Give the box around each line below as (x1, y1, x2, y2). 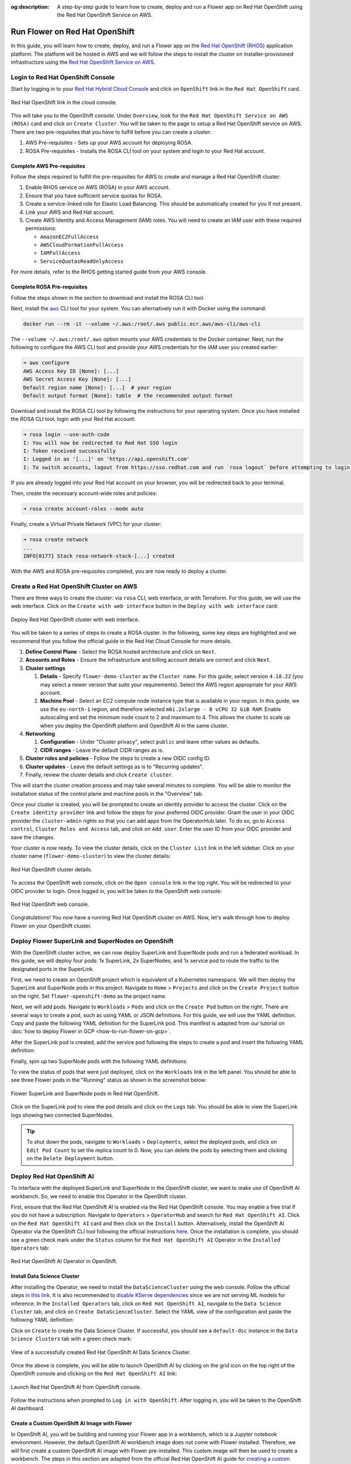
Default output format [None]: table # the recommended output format (23, 392, 233, 399)
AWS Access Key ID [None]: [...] (23, 368, 119, 374)
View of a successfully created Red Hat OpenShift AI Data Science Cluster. (11, 1349, 191, 1356)
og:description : (11, 4, 50, 10)
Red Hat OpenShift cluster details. (11, 866, 93, 873)
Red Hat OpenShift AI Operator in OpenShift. (11, 1258, 118, 1265)
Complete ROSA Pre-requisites (11, 283, 88, 290)
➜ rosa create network (23, 536, 88, 543)
